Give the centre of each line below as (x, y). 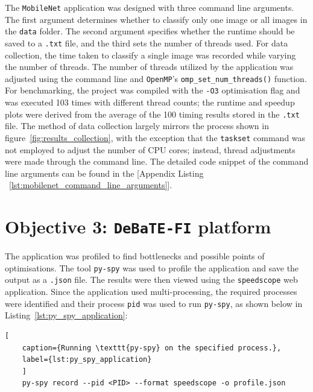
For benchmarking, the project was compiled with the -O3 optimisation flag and (153, 90)
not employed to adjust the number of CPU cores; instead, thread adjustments (150, 149)
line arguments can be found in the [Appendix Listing (104, 173)
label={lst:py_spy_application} (87, 360)
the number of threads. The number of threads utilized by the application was (149, 67)
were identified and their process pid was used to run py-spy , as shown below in (154, 303)
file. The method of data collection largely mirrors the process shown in (137, 126)
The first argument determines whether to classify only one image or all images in (156, 19)
